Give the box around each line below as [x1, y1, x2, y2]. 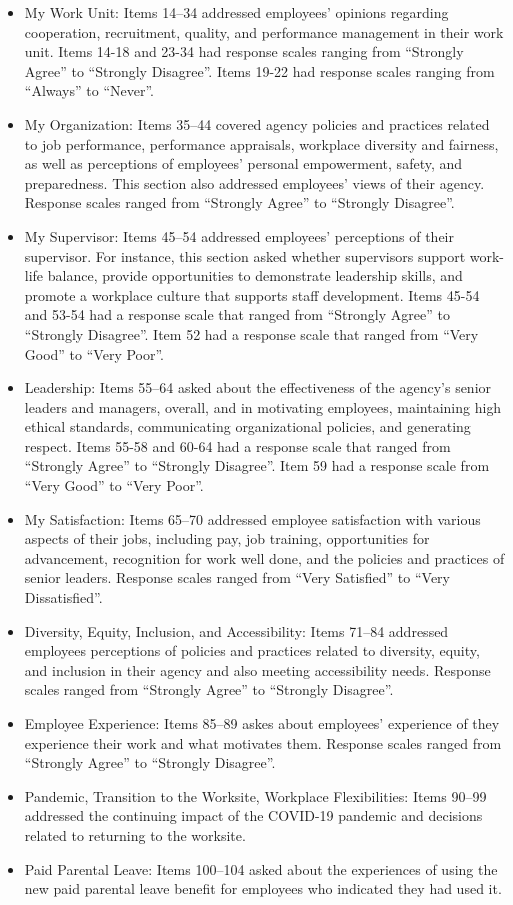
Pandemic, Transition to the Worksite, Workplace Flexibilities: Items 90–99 [24, 785, 487, 806]
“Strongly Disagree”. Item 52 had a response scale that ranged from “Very [24, 323, 479, 344]
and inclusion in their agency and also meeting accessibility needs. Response [24, 659, 491, 680]
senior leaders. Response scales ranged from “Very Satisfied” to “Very [24, 567, 451, 588]
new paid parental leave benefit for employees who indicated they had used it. [24, 878, 502, 899]
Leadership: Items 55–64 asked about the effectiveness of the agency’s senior [24, 377, 492, 398]
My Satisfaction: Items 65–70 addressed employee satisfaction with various [24, 508, 481, 529]
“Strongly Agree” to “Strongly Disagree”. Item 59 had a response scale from [24, 455, 490, 476]
